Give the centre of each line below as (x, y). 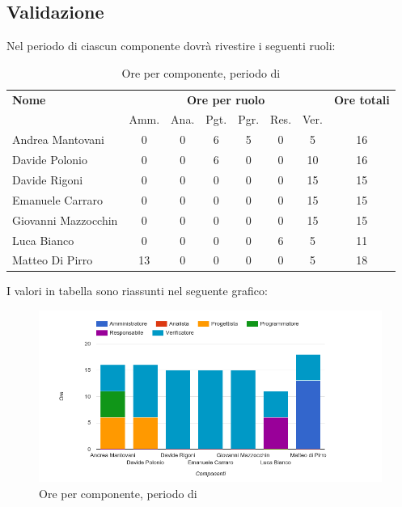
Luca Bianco (43, 240)
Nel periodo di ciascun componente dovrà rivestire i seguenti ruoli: (171, 46)
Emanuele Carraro (57, 199)
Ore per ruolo (226, 99)
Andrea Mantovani (59, 139)
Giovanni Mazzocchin (65, 220)
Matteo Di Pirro (53, 260)
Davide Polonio (50, 160)
